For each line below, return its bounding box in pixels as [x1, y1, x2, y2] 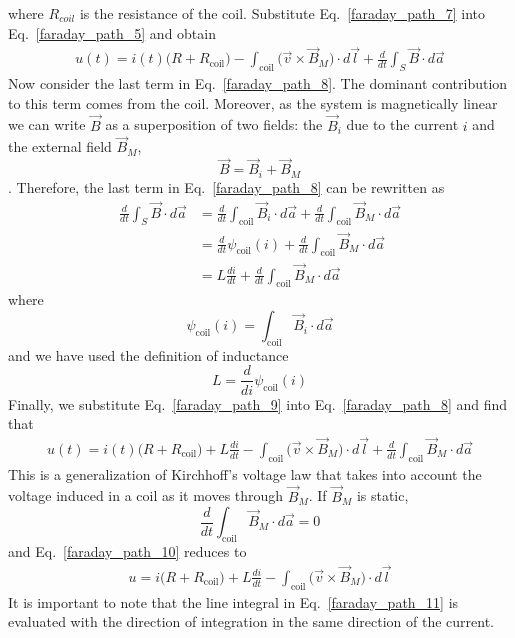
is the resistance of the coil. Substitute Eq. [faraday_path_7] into [79, 3, 485, 23]
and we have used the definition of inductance [8, 344, 289, 365]
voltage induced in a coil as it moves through [8, 485, 284, 506]
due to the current [346, 114, 459, 135]
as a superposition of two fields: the [105, 114, 323, 135]
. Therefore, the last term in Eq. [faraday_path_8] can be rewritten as [8, 176, 445, 197]
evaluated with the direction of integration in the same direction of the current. [8, 611, 495, 632]
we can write [8, 114, 86, 135]
